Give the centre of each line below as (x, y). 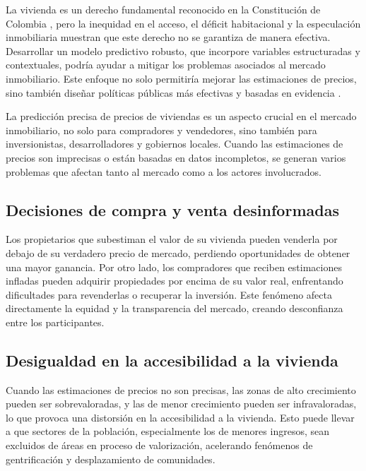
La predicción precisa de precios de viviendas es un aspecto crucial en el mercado (181, 116)
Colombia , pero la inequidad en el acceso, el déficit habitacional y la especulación (183, 23)
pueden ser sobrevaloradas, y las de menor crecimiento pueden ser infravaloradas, (181, 404)
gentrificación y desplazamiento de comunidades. (111, 459)
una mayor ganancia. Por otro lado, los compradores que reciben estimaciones (174, 267)
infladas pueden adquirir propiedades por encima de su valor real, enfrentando (175, 281)
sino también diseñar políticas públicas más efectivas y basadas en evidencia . (173, 92)
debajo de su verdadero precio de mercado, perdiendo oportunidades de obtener (178, 252)
